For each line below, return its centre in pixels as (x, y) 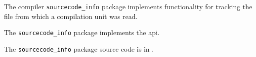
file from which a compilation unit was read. (71, 16)
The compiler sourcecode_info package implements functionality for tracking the (128, 6)
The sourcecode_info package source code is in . (79, 48)
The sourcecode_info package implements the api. (82, 32)
